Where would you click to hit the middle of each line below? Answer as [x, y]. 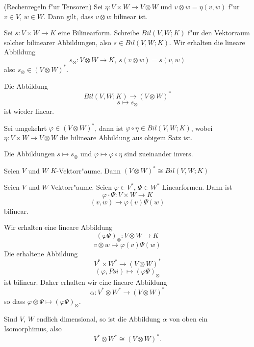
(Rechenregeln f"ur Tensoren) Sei [53, 6]
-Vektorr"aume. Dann [89, 170]
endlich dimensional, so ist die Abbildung [98, 319]
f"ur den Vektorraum [219, 33]
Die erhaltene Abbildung [41, 253]
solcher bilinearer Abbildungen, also [58, 42]
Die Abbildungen [29, 154]
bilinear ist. [131, 16]
